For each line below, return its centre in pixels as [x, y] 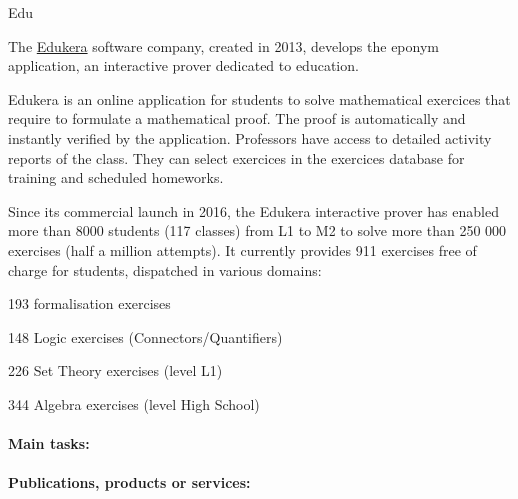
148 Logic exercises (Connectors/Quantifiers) [145, 336]
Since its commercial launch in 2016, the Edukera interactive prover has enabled [253, 210]
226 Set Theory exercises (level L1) [115, 370]
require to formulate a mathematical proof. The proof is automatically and [237, 118]
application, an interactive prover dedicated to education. [183, 65]
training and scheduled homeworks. [116, 177]
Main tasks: [49, 443]
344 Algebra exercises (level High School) [134, 403]
